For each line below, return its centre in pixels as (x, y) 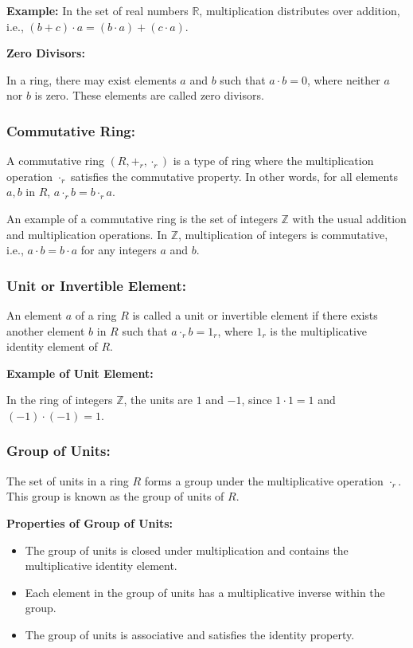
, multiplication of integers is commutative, (283, 234)
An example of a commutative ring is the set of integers (142, 218)
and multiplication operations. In (87, 234)
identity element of (52, 346)
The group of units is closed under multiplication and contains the (187, 550)
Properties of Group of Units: (90, 522)
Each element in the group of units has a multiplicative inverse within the (205, 592)
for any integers (119, 250)
